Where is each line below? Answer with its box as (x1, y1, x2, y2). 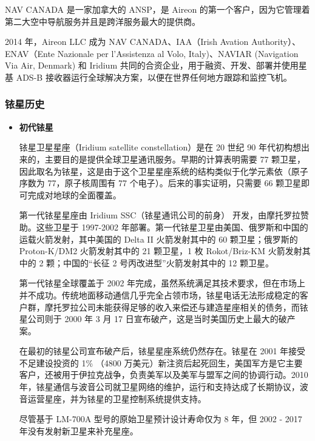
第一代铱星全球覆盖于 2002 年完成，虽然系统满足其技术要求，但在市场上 (19, 277, 306, 289)
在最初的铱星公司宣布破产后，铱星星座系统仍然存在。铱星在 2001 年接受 (19, 345, 306, 357)
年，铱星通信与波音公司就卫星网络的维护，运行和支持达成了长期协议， (19, 380, 300, 393)
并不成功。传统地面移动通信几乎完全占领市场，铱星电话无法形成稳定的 (19, 288, 300, 301)
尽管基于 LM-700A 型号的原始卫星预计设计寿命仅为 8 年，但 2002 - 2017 (19, 412, 302, 425)
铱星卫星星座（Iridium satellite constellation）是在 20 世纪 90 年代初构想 (19, 141, 301, 153)
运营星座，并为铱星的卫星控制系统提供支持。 (27, 392, 206, 405)
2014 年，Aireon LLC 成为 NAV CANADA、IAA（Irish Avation (5, 35, 249, 48)
